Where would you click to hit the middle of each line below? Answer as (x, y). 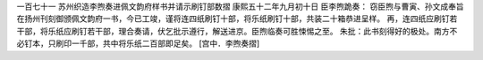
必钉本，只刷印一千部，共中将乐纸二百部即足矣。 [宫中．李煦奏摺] (138, 43)
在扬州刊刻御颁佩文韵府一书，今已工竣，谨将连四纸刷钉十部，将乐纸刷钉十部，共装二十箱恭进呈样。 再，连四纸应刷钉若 (237, 19)
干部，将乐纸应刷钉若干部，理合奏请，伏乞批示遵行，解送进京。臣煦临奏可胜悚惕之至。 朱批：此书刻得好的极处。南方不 (237, 31)
